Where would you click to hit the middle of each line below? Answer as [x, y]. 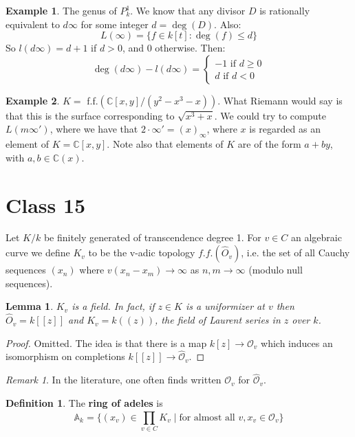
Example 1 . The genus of [61, 10]
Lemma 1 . [30, 306]
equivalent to [33, 24]
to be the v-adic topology [142, 253]
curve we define [38, 253]
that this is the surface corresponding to [90, 115]
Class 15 [46, 204]
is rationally [285, 10]
